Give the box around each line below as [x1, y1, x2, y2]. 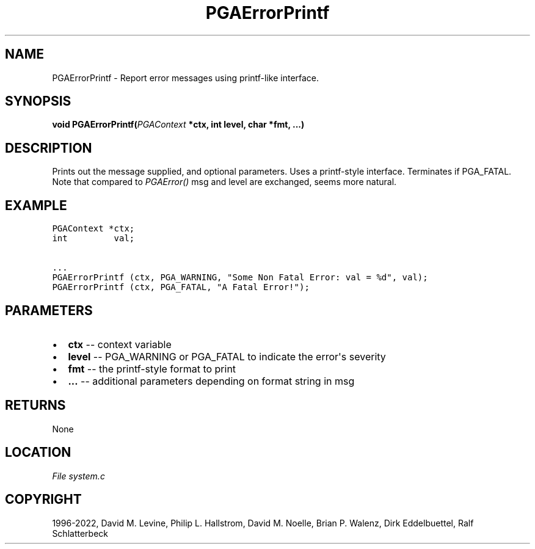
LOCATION [5, 445, 71, 460]
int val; [52, 233, 135, 244]
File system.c [52, 470, 105, 481]
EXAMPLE [5, 197, 67, 213]
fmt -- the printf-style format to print [68, 362, 236, 375]
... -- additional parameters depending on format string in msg [68, 374, 355, 387]
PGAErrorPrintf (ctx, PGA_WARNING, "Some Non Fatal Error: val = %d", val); [52, 272, 428, 283]
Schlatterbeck [52, 528, 108, 539]
